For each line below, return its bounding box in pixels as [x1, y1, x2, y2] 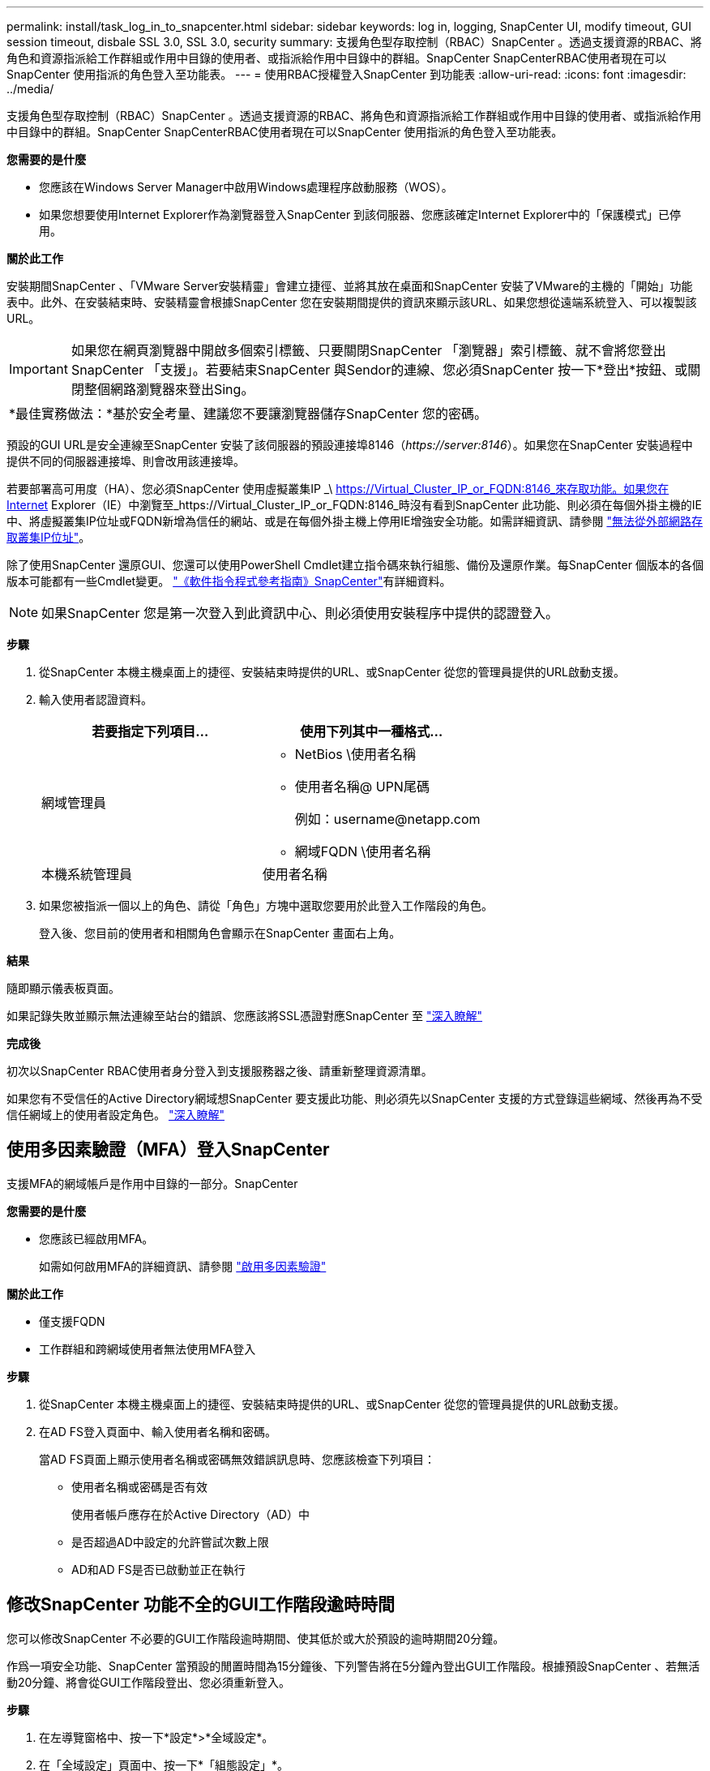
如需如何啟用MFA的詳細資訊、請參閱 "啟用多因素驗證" [39, 1259, 327, 1273]
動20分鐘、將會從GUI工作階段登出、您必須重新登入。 [6, 1675, 290, 1689]
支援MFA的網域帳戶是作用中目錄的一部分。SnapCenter [6, 1176, 298, 1190]
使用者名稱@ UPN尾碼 [294, 778, 430, 795]
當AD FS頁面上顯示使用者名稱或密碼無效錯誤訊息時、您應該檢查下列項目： [39, 1452, 435, 1466]
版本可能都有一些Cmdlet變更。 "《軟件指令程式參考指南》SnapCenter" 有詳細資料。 [6, 574, 451, 588]
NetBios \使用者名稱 [294, 746, 417, 762]
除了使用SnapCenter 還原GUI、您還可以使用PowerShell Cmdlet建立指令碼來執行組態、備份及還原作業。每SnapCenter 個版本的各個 [6, 558, 704, 572]
